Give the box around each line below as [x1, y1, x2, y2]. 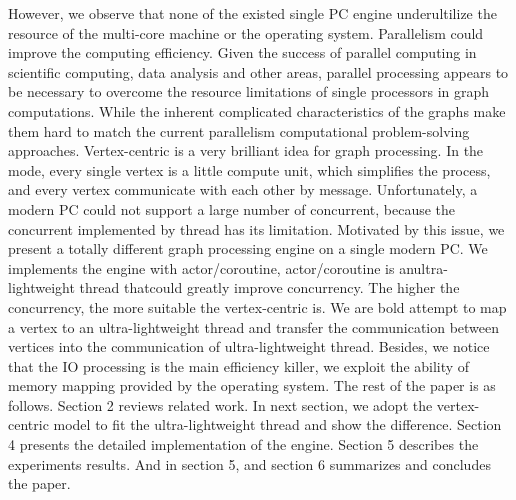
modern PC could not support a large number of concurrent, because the [8, 198, 456, 219]
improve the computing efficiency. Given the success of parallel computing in [8, 42, 477, 63]
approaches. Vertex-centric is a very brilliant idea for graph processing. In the [8, 140, 484, 161]
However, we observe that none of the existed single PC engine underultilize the [8, 3, 497, 23]
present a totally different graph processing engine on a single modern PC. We [8, 238, 488, 259]
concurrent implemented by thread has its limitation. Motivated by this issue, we [8, 218, 505, 239]
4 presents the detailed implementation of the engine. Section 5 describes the [8, 434, 479, 455]
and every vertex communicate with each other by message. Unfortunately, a [8, 179, 478, 200]
